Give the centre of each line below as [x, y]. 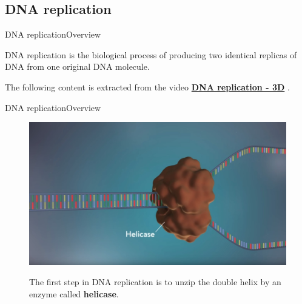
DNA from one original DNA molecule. [77, 66]
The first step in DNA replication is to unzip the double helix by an [155, 282]
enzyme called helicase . [74, 293]
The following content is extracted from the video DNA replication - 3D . [147, 86]
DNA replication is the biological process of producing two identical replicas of [151, 54]
